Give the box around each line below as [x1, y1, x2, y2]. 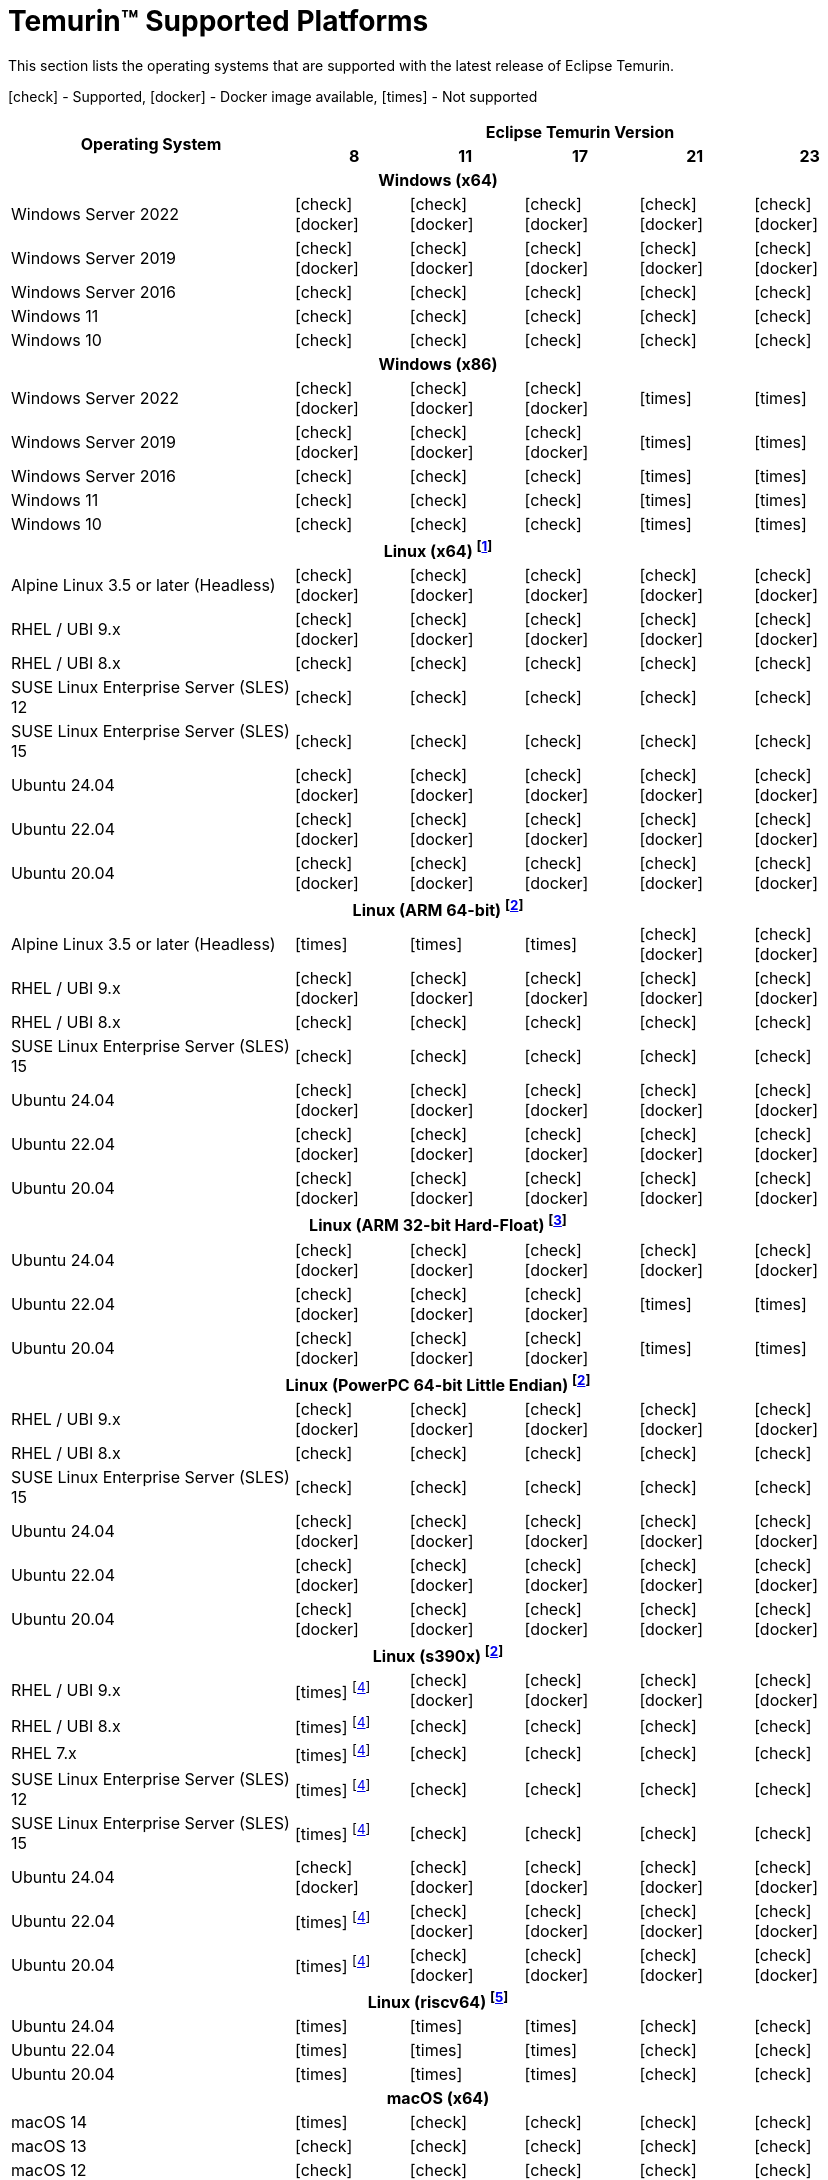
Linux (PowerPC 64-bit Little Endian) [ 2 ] [285, 1371, 591, 1396]
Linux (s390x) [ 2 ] [372, 1643, 504, 1667]
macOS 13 [11, 2136, 87, 2157]
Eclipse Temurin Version [485, 121, 675, 142]
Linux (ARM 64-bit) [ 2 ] [352, 897, 524, 921]
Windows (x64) [378, 169, 498, 190]
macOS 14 [11, 2112, 87, 2133]
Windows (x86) [378, 353, 498, 374]
